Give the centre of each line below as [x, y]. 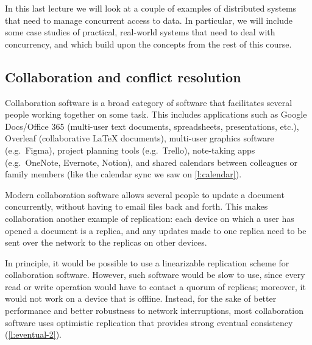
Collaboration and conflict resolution [123, 76]
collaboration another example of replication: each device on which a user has [150, 218]
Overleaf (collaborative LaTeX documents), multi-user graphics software [140, 138]
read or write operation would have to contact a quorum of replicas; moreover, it [155, 286]
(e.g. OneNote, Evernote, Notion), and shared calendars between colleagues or [151, 162]
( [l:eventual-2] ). [33, 334]
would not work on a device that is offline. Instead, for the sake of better [141, 298]
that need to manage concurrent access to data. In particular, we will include [149, 20]
